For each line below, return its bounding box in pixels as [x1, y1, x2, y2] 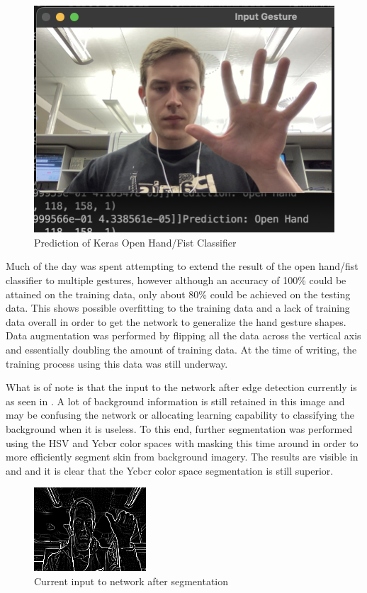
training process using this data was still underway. [6, 356, 228, 371]
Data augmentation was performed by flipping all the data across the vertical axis [6, 328, 361, 343]
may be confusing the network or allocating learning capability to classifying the [6, 407, 354, 422]
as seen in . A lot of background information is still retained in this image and [6, 393, 345, 408]
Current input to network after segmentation [34, 573, 229, 588]
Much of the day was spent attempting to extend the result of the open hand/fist [6, 259, 358, 273]
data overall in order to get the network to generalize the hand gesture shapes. [6, 314, 346, 329]
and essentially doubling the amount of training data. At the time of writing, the [6, 341, 357, 356]
